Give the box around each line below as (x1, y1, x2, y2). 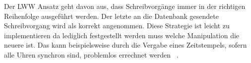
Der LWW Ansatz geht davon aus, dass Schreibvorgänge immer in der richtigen (4, 1, 246, 11)
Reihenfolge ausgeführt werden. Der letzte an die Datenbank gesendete (4, 10, 219, 21)
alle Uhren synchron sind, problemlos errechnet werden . (4, 49, 179, 60)
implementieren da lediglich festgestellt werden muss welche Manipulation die (4, 30, 240, 40)
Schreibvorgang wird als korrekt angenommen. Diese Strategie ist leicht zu (4, 20, 230, 31)
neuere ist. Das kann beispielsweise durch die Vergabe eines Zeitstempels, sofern (4, 40, 247, 50)
